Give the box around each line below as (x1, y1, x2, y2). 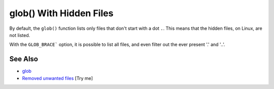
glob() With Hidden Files (9, 8, 114, 19)
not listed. (9, 32, 30, 38)
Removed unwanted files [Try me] (22, 75, 93, 81)
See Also (9, 55, 38, 63)
